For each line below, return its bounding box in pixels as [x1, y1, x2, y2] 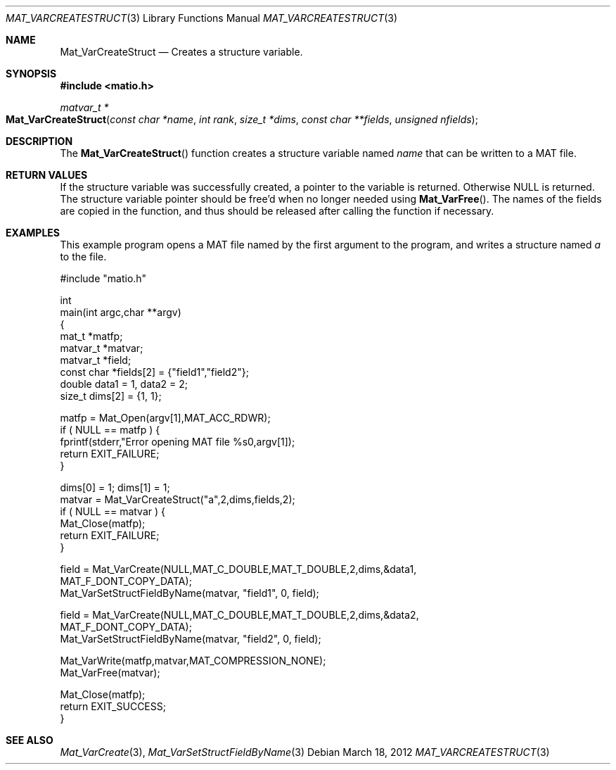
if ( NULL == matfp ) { [60, 424, 160, 436]
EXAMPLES [6, 227, 60, 239]
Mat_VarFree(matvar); [60, 667, 160, 679]
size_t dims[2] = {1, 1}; [60, 390, 162, 402]
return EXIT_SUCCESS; [60, 700, 166, 712]
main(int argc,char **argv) [60, 306, 181, 318]
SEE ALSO [6, 734, 53, 746]
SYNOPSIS [6, 68, 57, 80]
